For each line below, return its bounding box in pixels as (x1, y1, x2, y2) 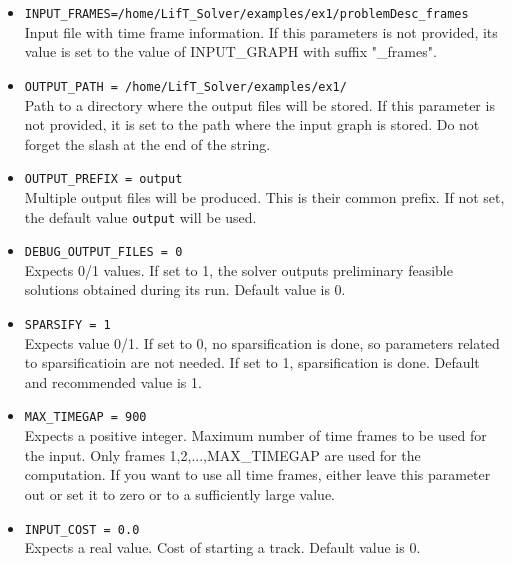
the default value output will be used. (24, 206, 257, 227)
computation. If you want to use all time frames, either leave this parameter (24, 464, 491, 485)
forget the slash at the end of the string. (24, 133, 271, 154)
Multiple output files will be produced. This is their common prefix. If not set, (24, 186, 505, 207)
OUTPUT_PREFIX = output (24, 172, 183, 187)
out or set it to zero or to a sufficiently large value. (24, 483, 336, 504)
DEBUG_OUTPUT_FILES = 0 (24, 245, 183, 260)
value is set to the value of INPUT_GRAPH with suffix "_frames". (24, 41, 437, 62)
